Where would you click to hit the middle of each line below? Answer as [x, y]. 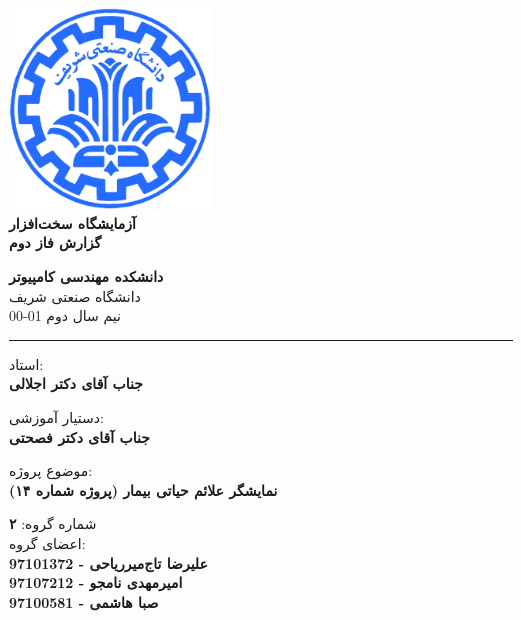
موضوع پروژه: [51, 470]
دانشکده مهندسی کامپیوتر [86, 275]
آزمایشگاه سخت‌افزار [72, 222]
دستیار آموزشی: [56, 416]
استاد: [26, 363]
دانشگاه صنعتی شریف [75, 295]
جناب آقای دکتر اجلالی [76, 383]
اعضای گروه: [47, 542]
